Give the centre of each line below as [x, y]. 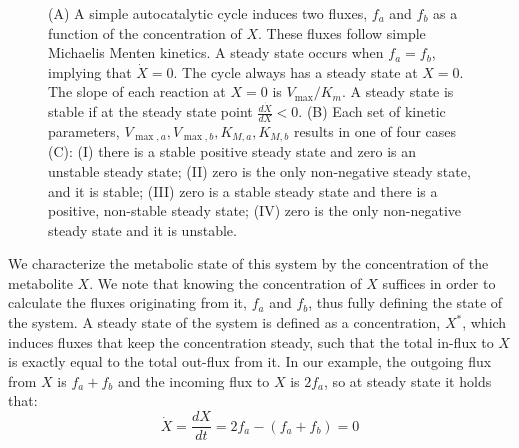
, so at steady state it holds [408, 380]
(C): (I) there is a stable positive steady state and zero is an [232, 151]
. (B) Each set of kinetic [372, 111]
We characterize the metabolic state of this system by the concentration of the [248, 263]
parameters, [84, 130]
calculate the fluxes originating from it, [127, 302]
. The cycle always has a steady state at [295, 71]
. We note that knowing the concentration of [225, 282]
